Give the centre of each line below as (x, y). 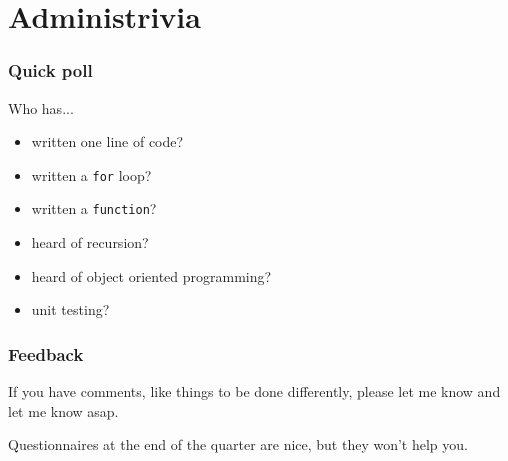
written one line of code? (107, 141)
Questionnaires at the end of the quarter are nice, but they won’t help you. (238, 444)
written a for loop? (91, 174)
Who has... (41, 107)
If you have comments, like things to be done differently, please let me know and (254, 391)
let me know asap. (63, 410)
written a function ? (94, 208)
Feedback (46, 353)
